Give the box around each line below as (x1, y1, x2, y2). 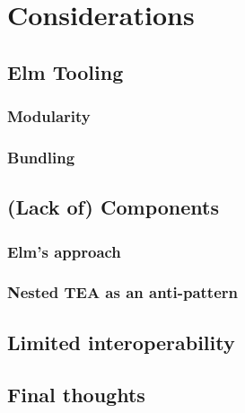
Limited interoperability (7, 328, 235, 356)
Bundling (7, 145, 75, 168)
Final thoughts (7, 381, 145, 409)
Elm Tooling (7, 57, 124, 85)
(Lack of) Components (7, 193, 220, 221)
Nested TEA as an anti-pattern (7, 281, 238, 303)
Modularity (7, 105, 91, 127)
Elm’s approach (7, 240, 121, 262)
